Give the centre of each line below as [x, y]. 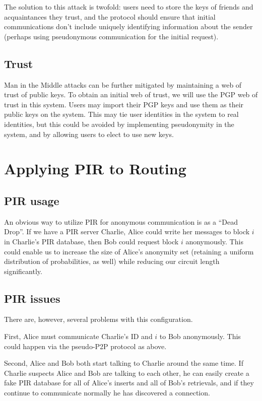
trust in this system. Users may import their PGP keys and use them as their [124, 104]
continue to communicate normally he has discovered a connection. [107, 393]
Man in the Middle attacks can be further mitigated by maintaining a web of [123, 84]
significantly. [23, 271]
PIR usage [32, 200]
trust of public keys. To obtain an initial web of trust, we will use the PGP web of [131, 94]
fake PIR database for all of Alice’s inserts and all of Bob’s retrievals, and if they [129, 383]
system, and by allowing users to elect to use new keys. [89, 134]
